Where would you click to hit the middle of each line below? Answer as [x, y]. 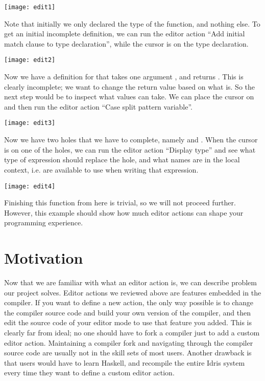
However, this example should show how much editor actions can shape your [124, 212]
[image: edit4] [30, 186]
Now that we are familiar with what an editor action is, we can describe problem [130, 282]
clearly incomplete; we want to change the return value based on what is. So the [130, 86]
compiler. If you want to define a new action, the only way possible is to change [129, 302]
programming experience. [44, 223]
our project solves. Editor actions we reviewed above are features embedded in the [133, 292]
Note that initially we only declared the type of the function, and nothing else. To [132, 23]
